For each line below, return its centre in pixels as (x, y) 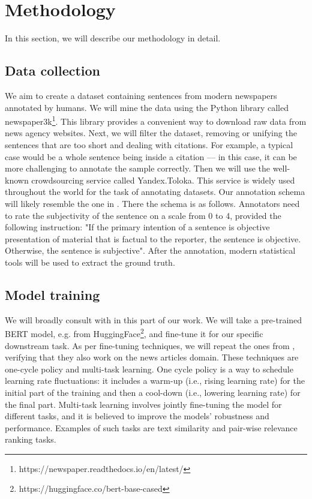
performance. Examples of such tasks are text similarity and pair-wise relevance (151, 427)
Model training (52, 294)
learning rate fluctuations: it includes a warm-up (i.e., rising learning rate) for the (155, 381)
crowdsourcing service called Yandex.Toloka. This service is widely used (163, 180)
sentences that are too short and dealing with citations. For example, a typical (149, 144)
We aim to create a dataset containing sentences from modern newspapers (141, 95)
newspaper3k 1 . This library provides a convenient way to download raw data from (156, 120)
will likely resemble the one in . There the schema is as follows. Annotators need (152, 203)
